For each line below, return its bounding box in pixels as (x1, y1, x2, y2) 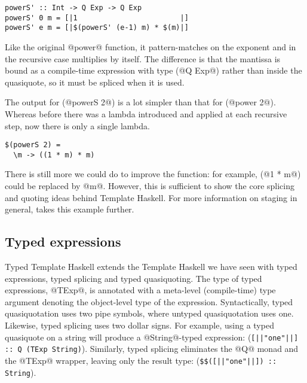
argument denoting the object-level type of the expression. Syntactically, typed (5, 295, 293, 308)
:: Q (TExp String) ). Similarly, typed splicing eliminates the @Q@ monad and (5, 342, 299, 355)
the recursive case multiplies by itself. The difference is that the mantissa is (5, 52, 281, 65)
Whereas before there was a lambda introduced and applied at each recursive (5, 107, 287, 120)
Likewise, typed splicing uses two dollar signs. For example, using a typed (5, 318, 274, 331)
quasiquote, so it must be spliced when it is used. (5, 75, 185, 88)
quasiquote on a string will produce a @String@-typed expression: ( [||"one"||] (5, 330, 299, 343)
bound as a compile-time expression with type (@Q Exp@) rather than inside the (5, 64, 302, 77)
